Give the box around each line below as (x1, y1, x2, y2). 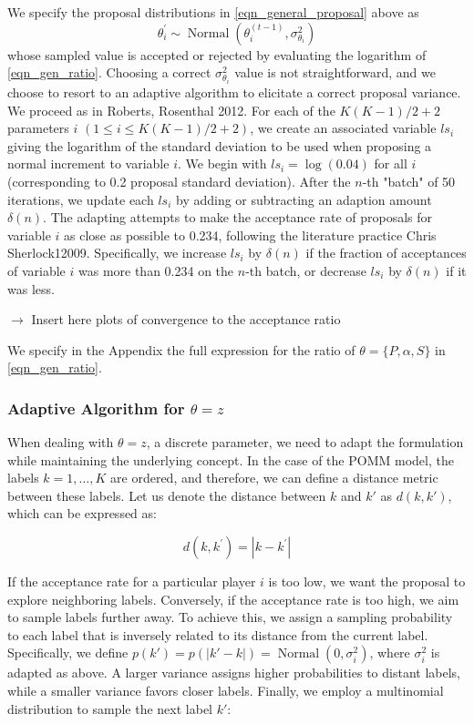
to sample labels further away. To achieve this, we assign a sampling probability (7, 607, 453, 627)
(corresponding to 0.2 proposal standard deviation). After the (7, 171, 351, 190)
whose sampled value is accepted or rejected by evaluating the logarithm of (7, 45, 427, 64)
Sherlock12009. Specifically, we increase (7, 243, 227, 262)
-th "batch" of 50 (362, 171, 456, 190)
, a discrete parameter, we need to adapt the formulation (146, 433, 464, 452)
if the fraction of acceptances (305, 243, 467, 262)
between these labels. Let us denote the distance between (7, 485, 326, 505)
